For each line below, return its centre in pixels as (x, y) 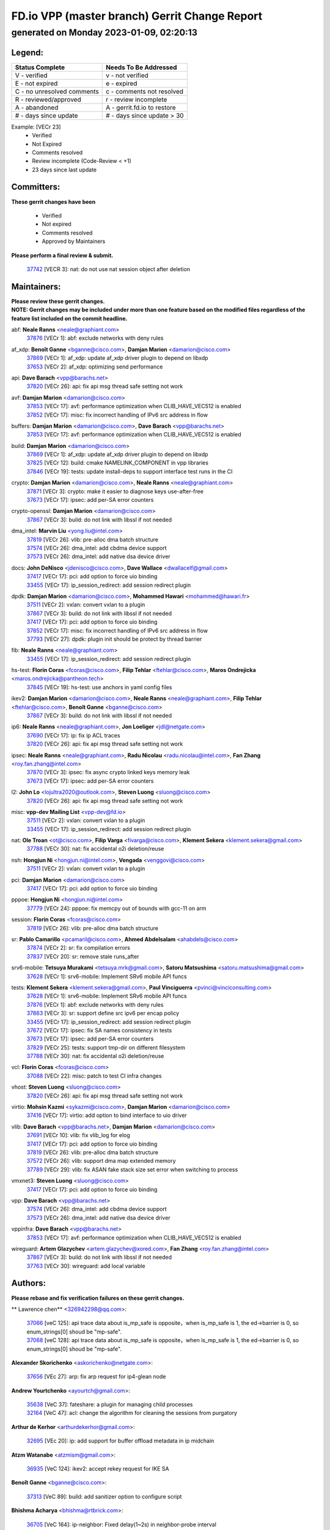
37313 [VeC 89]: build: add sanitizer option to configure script (104, 1496)
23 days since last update (64, 170)
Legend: (28, 52)
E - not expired (36, 83)
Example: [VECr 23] (36, 127)
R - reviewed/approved (48, 99)
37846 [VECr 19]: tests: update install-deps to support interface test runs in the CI (130, 471)
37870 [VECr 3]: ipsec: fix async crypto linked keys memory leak (108, 772)
